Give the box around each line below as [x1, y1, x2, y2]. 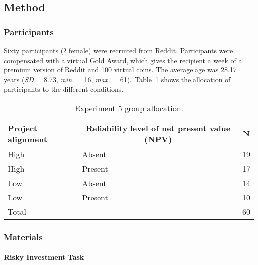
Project [8, 122, 38, 133]
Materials [4, 230, 43, 243]
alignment [8, 133, 48, 145]
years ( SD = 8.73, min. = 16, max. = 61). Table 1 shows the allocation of [4, 74, 231, 84]
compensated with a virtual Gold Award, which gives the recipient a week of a [4, 55, 242, 65]
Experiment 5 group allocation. [74, 102, 184, 114]
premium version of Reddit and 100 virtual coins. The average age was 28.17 [4, 65, 237, 75]
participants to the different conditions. [4, 84, 124, 94]
